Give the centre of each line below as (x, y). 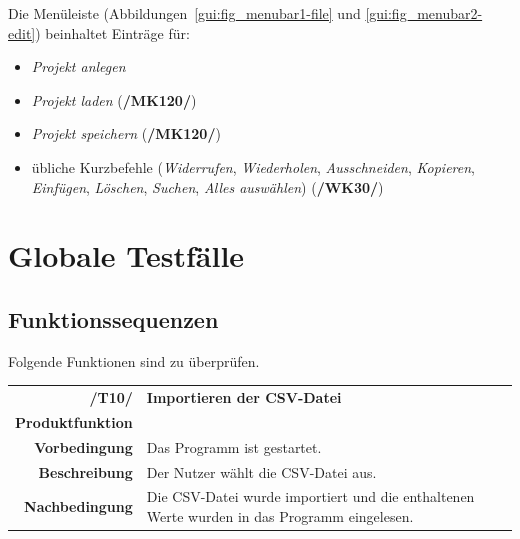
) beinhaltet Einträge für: (112, 32)
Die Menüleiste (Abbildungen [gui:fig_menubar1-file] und (184, 13)
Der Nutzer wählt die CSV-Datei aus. (261, 471)
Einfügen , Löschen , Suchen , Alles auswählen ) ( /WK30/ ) (207, 186)
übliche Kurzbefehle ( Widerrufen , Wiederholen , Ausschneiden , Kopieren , (253, 166)
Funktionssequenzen (113, 318)
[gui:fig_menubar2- (424, 13)
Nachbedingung (78, 506)
